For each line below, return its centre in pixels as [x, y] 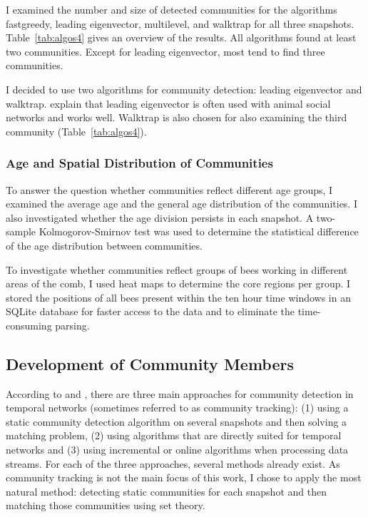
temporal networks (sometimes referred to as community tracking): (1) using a [177, 408]
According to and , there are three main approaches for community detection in [180, 393]
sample [21, 231]
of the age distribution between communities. [104, 245]
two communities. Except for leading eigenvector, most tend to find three [165, 51]
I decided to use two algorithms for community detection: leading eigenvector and [184, 89]
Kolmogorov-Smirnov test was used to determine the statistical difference [199, 231]
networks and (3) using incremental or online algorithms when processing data [177, 450]
